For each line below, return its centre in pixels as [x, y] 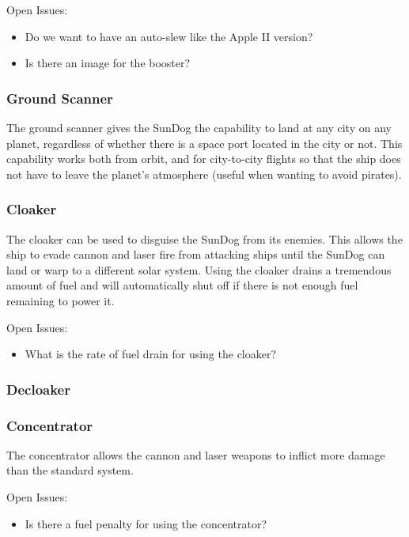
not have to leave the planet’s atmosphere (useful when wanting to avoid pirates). [204, 174]
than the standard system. [70, 470]
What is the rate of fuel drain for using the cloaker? [151, 354]
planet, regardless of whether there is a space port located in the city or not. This [204, 143]
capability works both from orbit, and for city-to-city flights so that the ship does [204, 159]
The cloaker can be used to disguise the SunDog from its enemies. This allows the [204, 238]
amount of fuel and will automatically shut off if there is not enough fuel [182, 285]
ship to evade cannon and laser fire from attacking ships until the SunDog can [196, 254]
